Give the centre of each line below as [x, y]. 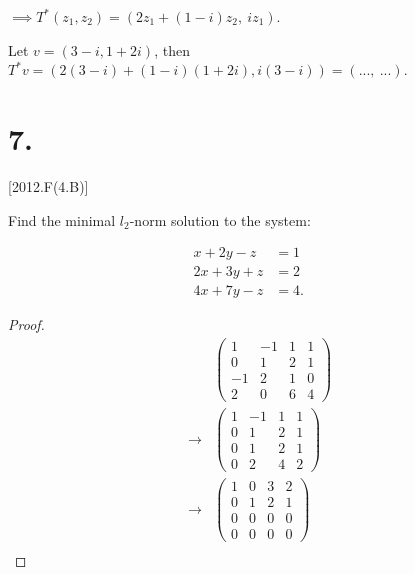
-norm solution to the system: [220, 219]
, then [172, 49]
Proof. [26, 324]
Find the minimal [62, 219]
